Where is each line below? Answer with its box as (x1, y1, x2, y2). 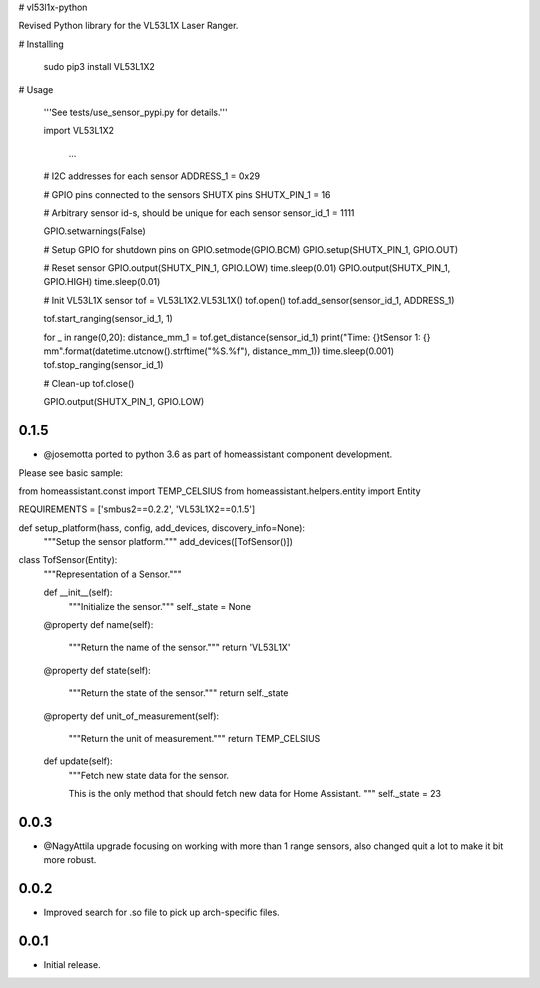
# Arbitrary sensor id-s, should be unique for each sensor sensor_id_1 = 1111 (43, 206, 355, 219)
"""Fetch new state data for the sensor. (68, 769, 230, 781)
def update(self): (43, 755, 114, 767)
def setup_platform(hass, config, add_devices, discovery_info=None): (18, 521, 305, 534)
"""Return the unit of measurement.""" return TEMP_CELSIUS (68, 732, 321, 744)
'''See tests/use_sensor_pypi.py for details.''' (43, 106, 229, 118)
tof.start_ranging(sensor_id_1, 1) (43, 313, 174, 325)
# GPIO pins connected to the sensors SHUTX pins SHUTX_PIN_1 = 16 (43, 188, 331, 200)
